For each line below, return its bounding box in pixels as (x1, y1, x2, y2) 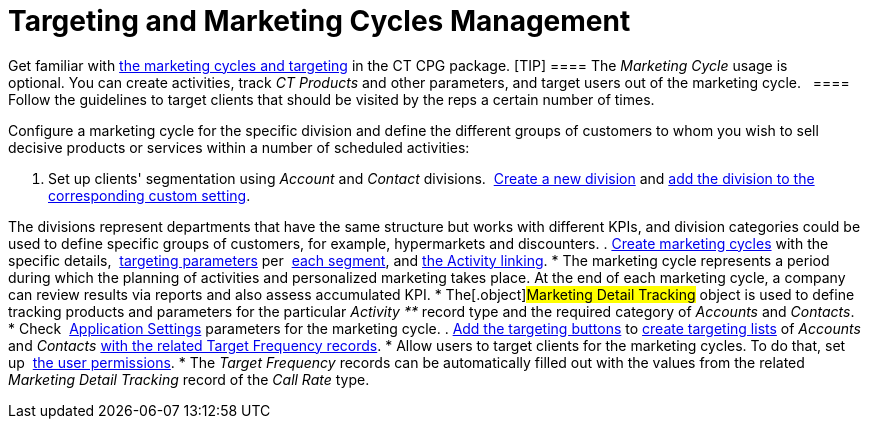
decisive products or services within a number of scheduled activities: (8, 138, 470, 156)
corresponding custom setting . (48, 186, 251, 204)
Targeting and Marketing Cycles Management (8, 4, 631, 38)
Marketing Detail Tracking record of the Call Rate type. (8, 370, 370, 388)
